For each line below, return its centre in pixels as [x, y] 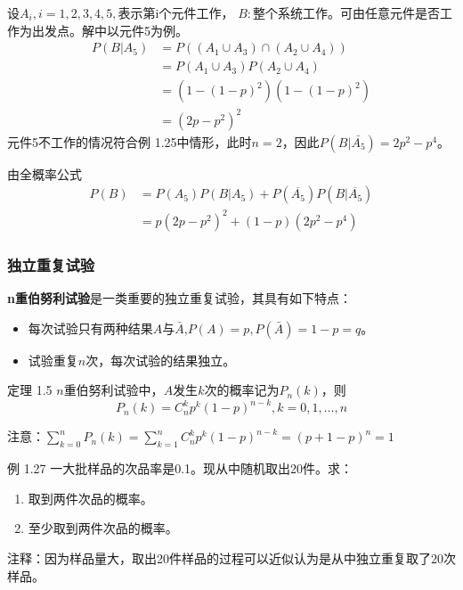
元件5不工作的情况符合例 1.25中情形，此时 [130, 141]
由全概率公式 [45, 173]
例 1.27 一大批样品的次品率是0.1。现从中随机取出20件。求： [180, 468]
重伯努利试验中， [114, 390]
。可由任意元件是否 [384, 12]
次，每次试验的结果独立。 [161, 360]
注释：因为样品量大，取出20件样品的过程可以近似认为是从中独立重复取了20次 [231, 558]
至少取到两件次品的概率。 [103, 528]
